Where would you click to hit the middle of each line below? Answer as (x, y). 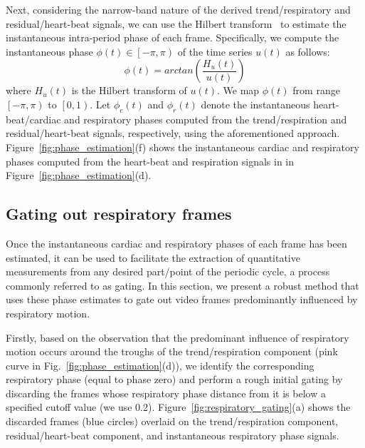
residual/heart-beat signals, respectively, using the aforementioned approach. (173, 133)
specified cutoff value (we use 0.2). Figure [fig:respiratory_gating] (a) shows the (178, 407)
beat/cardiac (33, 119)
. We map (238, 90)
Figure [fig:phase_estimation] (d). (79, 175)
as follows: (308, 51)
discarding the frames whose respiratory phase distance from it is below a (166, 393)
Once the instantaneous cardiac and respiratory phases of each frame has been (176, 243)
